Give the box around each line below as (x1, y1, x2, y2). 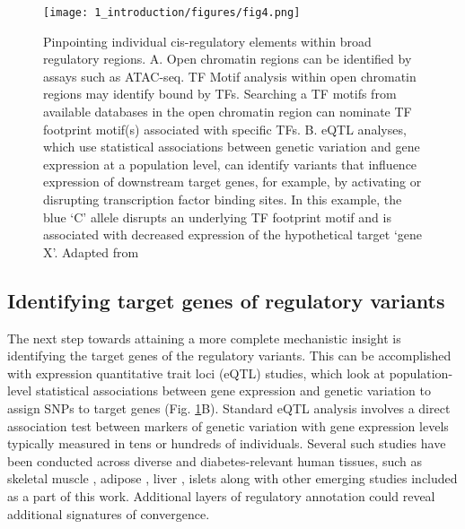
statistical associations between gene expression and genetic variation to (35, 381, 431, 400)
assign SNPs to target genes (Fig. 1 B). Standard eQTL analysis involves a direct (7, 398, 451, 417)
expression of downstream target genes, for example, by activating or (43, 172, 422, 191)
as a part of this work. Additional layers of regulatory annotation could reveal (7, 486, 435, 505)
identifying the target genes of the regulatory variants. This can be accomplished (7, 346, 452, 365)
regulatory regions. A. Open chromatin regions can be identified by (43, 49, 412, 68)
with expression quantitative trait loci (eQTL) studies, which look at (7, 363, 385, 382)
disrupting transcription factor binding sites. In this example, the (43, 190, 402, 208)
